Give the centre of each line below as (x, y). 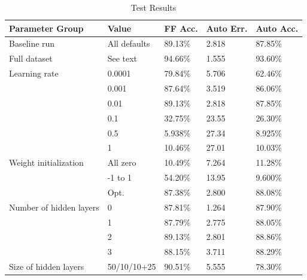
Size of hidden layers (47, 267)
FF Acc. (181, 28)
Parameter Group (46, 28)
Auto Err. (227, 28)
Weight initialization (46, 162)
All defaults (129, 43)
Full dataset (31, 58)
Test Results (153, 7)
